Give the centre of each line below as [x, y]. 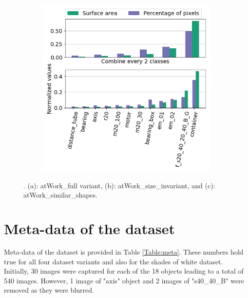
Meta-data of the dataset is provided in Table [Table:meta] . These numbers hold [124, 251]
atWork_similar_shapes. [60, 195]
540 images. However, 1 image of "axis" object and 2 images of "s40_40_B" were [124, 280]
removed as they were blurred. [49, 290]
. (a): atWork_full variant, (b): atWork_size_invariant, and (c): [119, 185]
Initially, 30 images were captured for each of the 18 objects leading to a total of [124, 271]
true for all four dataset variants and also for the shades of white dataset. [114, 261]
